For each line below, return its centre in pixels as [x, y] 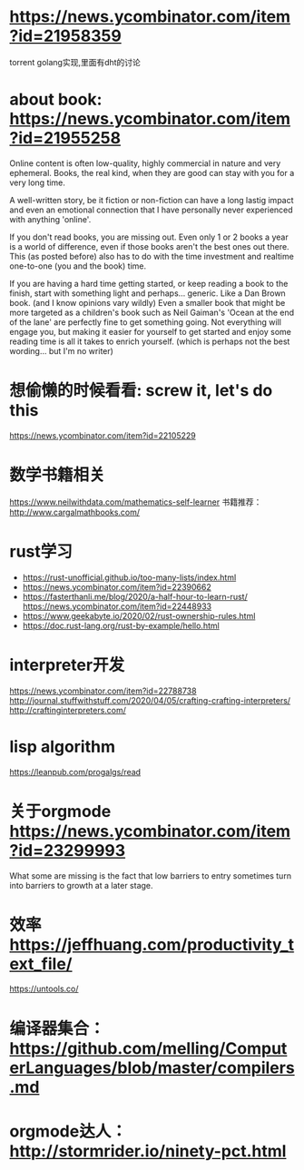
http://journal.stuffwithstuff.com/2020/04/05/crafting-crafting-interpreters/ [150, 700]
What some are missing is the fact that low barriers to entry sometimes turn [151, 875]
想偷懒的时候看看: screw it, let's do [141, 391]
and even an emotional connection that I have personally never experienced [151, 210]
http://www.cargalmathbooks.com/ [75, 512]
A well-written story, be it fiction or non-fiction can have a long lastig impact [152, 200]
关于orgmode [60, 811]
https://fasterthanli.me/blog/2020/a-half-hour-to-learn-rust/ [135, 596]
